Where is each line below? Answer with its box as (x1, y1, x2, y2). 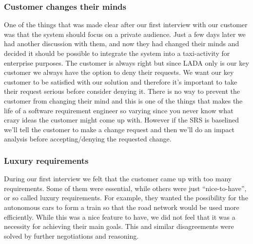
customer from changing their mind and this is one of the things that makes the (4, 95, 243, 105)
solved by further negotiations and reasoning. (4, 230, 139, 241)
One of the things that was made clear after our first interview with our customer (4, 19, 248, 30)
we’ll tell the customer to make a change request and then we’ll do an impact (4, 124, 235, 134)
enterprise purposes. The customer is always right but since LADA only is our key (4, 57, 249, 68)
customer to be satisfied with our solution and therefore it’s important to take (4, 76, 237, 87)
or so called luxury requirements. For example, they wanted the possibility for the (4, 192, 248, 203)
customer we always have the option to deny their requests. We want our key (4, 67, 234, 77)
